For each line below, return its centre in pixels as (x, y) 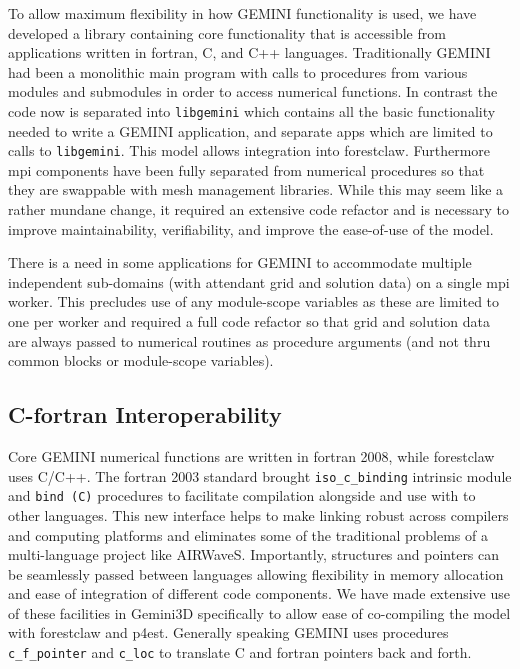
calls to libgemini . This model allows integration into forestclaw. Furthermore (249, 150)
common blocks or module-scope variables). (141, 360)
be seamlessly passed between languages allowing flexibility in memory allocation (256, 573)
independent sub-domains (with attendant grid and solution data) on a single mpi (259, 281)
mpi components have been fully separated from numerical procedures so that (246, 169)
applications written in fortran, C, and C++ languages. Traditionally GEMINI (249, 52)
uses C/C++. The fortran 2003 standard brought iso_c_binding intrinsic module (260, 475)
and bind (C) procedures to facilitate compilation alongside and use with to (242, 495)
